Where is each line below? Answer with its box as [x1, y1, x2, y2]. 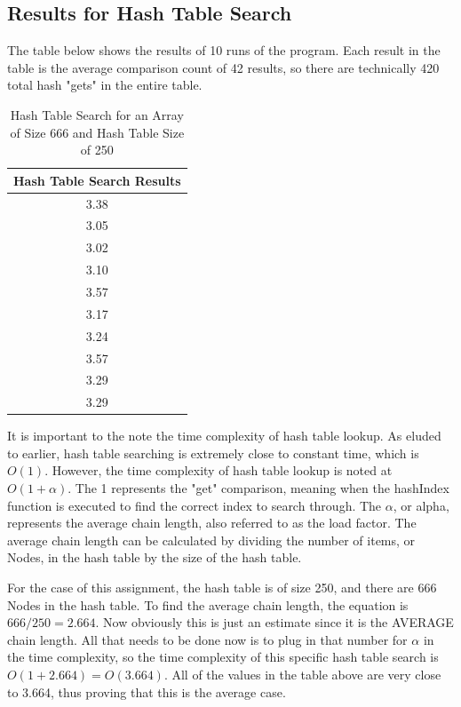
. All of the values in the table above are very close [163, 665, 441, 684]
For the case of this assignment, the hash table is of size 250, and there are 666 [7, 578, 437, 597]
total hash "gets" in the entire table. [7, 75, 203, 94]
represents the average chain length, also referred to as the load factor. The [7, 513, 417, 532]
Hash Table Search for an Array [10, 105, 184, 123]
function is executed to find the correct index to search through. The [7, 496, 382, 514]
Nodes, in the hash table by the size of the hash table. [7, 548, 302, 567]
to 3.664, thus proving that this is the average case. [7, 682, 286, 701]
